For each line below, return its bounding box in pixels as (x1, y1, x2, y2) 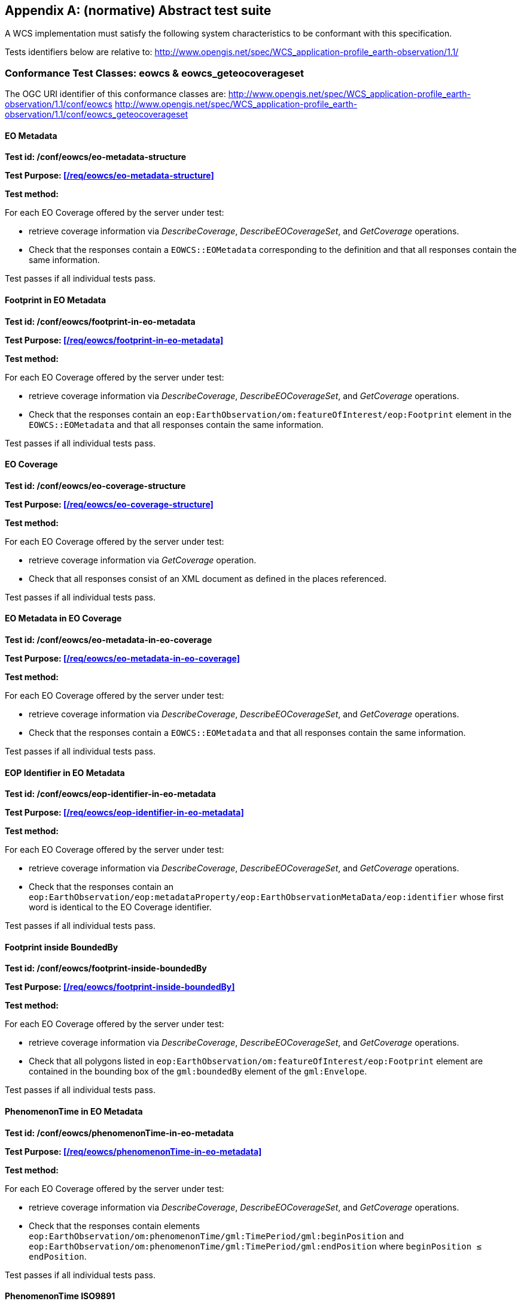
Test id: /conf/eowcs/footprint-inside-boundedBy (5, 963, 207, 974)
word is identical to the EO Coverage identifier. (29, 902, 212, 913)
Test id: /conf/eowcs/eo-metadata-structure (5, 152, 187, 162)
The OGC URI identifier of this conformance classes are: (5, 89, 226, 99)
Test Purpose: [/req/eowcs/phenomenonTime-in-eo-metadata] (5, 1146, 262, 1157)
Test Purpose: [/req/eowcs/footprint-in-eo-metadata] (5, 334, 224, 345)
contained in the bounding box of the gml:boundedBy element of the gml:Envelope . (29, 1066, 367, 1077)
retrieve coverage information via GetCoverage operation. (29, 554, 257, 565)
